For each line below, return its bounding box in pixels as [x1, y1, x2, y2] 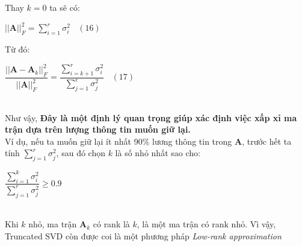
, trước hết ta [242, 134, 292, 147]
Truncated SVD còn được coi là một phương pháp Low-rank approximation [5, 229, 282, 242]
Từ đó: [5, 42, 30, 55]
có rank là [93, 218, 130, 230]
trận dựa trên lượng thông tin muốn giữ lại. [5, 123, 191, 136]
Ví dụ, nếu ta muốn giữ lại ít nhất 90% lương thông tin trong [5, 134, 232, 147]
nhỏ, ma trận [28, 218, 77, 230]
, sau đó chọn [56, 147, 105, 159]
